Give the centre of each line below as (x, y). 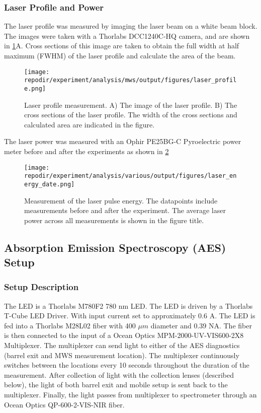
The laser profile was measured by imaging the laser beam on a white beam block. (131, 26)
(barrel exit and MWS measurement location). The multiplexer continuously (122, 355)
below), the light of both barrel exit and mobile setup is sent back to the (116, 385)
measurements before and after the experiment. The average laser (125, 210)
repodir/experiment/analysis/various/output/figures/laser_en (130, 176)
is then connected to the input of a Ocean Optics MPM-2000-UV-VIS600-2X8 (124, 335)
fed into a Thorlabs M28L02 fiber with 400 (70, 325)
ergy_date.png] (50, 184)
